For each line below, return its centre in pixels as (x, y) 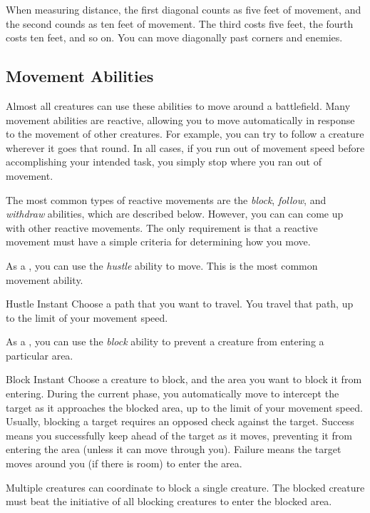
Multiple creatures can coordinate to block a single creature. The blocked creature (185, 487)
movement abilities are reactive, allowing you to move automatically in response (180, 120)
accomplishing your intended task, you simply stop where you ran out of (164, 162)
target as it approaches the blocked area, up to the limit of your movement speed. (184, 407)
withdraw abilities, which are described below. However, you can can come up (175, 214)
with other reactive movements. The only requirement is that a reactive (162, 227)
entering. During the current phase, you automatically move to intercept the (173, 393)
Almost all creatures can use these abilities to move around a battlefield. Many (178, 105)
